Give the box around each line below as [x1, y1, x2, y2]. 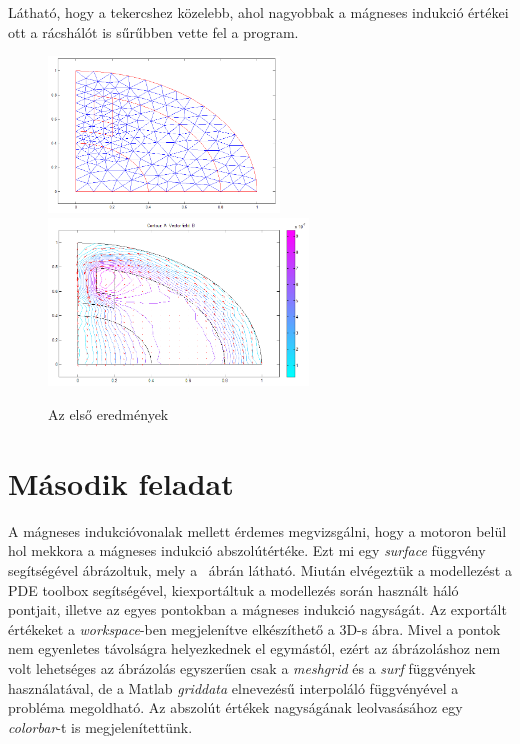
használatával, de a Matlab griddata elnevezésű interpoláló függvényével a [8, 677, 459, 698]
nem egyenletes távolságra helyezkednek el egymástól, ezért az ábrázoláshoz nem [8, 638, 501, 659]
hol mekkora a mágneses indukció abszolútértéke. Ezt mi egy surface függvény [8, 540, 486, 561]
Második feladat [8, 462, 234, 503]
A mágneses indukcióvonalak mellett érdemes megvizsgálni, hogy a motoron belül [8, 520, 507, 541]
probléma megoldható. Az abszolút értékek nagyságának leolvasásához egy [8, 697, 463, 718]
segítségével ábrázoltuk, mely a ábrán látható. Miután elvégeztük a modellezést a [8, 559, 512, 580]
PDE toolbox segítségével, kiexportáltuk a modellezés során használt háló [8, 579, 459, 600]
